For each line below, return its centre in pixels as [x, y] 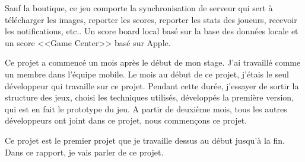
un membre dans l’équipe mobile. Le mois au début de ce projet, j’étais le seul [147, 74]
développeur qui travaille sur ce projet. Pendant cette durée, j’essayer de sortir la [152, 85]
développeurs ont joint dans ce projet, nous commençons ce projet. [126, 120]
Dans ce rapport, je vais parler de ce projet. [84, 152]
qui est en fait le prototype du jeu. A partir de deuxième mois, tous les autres [146, 108]
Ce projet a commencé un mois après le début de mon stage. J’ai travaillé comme [153, 62]
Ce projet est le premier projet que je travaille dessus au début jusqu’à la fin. [145, 140]
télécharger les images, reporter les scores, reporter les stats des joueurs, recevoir [151, 19]
